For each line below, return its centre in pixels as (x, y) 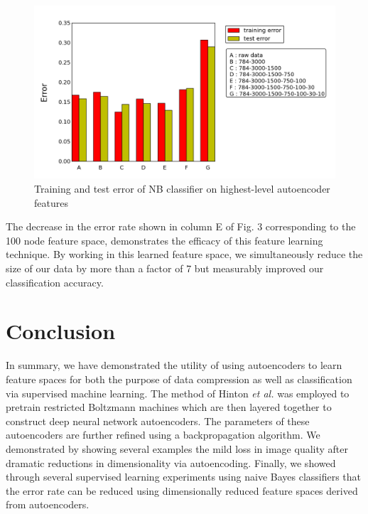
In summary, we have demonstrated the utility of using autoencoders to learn (174, 365)
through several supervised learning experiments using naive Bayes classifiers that (184, 477)
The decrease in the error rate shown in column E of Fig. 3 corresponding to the (181, 226)
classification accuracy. (55, 282)
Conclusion (61, 331)
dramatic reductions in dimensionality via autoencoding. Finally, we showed (171, 462)
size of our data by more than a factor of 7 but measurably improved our (165, 268)
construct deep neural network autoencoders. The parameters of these (158, 421)
